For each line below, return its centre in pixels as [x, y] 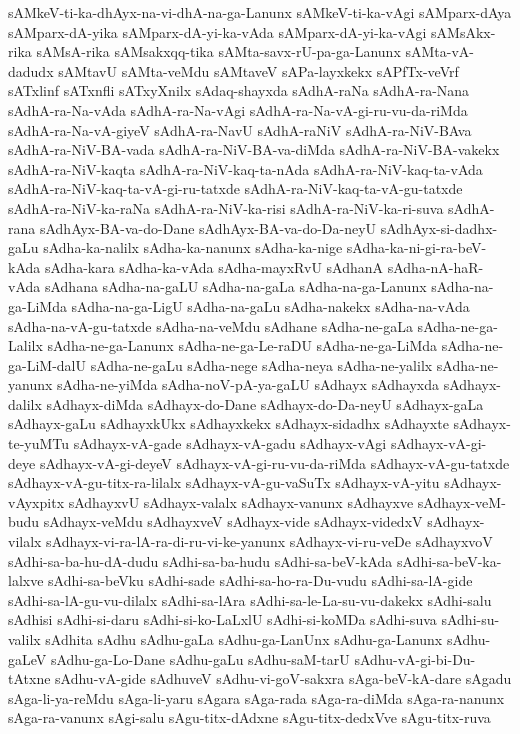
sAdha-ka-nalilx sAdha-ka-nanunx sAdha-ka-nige [193, 247]
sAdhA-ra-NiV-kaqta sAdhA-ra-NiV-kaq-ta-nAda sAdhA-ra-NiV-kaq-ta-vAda [245, 168]
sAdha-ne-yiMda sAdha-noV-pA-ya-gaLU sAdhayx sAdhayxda [248, 384]
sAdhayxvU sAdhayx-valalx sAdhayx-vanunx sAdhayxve [241, 501]
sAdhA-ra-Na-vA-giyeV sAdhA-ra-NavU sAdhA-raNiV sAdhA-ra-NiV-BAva [240, 129]
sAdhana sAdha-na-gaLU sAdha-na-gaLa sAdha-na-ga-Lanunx [235, 286]
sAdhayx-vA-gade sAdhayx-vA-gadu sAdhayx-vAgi [230, 443]
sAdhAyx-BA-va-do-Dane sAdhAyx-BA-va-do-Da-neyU [208, 227]
